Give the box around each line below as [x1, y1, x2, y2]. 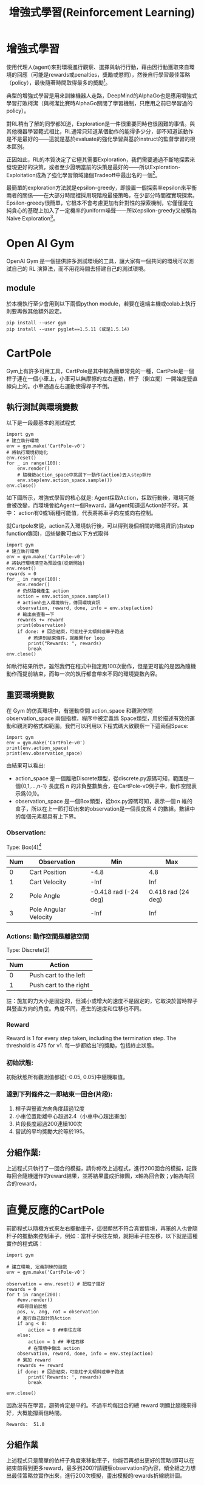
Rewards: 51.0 [6, 1422, 45, 1428]
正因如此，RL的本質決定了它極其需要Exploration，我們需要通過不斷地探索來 [6, 156, 195, 163]
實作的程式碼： [6, 1240, 44, 1248]
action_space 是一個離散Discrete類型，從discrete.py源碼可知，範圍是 [15, 775, 189, 782]
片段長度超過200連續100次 [15, 1120, 83, 1128]
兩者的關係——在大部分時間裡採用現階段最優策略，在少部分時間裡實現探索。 [6, 192, 198, 199]
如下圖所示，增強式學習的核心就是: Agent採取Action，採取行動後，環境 [6, 494, 184, 501]
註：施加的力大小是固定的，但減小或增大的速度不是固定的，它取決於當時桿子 [6, 998, 198, 1005]
